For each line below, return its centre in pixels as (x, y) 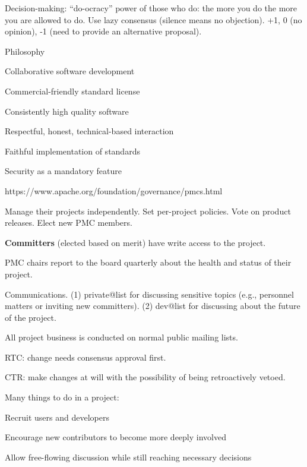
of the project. (31, 317)
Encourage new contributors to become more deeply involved (115, 437)
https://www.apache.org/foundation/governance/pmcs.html (114, 190)
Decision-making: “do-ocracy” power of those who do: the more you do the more (151, 8)
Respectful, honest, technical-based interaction (89, 131)
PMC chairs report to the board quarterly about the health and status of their (148, 262)
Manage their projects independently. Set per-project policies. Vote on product (148, 211)
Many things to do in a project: (62, 397)
